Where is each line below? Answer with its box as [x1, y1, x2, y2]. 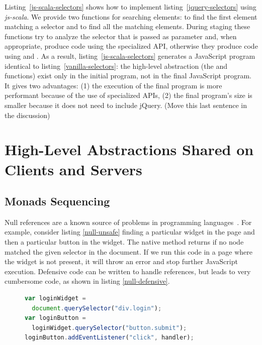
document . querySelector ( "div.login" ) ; [32, 304, 162, 312]
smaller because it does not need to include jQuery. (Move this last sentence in [5, 99, 247, 110]
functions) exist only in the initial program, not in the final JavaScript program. [5, 70, 252, 81]
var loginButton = [25, 314, 86, 322]
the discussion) [5, 109, 50, 120]
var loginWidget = [25, 295, 86, 302]
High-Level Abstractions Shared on [5, 139, 254, 160]
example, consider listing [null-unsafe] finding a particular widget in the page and [5, 226, 255, 237]
